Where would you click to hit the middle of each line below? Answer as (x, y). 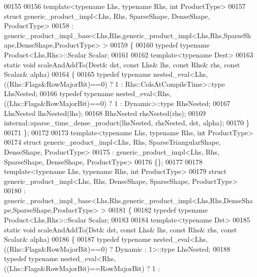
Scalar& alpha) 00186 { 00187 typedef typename (77, 239)
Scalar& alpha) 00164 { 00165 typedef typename (77, 74)
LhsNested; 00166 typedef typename (59, 93)
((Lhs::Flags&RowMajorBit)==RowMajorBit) (74, 268)
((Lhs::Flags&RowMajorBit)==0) (55, 103)
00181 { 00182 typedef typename (158, 210)
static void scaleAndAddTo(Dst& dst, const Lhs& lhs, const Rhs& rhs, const (121, 229)
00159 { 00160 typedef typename (160, 45)
